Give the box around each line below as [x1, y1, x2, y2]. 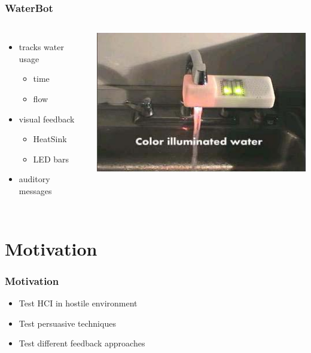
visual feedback [19, 112, 75, 125]
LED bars [33, 152, 69, 165]
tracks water [19, 41, 64, 53]
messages [19, 184, 52, 197]
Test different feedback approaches [19, 337, 145, 349]
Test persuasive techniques [19, 317, 116, 329]
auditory [19, 173, 50, 185]
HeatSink [33, 133, 67, 145]
